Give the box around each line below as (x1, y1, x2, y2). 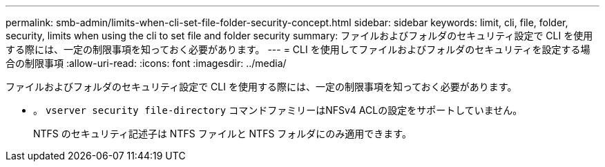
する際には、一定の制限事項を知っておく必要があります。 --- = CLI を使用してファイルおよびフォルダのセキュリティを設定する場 (6, 43, 590, 55)
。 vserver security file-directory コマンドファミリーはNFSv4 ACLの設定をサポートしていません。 (33, 104, 523, 116)
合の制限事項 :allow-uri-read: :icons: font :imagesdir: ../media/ (6, 57, 287, 69)
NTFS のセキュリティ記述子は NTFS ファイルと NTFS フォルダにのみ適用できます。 (33, 128, 412, 139)
